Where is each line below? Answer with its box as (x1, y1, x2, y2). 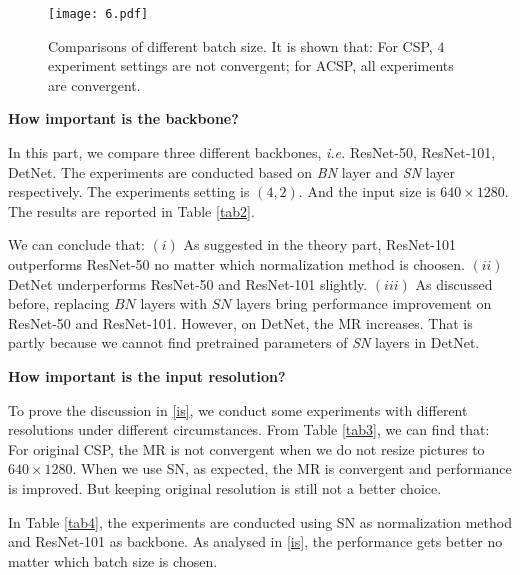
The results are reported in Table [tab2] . (8, 200, 255, 221)
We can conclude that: (8, 234, 145, 255)
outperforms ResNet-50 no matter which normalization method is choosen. (8, 254, 465, 274)
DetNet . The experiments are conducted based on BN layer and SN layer (8, 161, 455, 182)
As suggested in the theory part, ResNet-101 (183, 234, 456, 255)
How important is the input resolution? (8, 365, 286, 386)
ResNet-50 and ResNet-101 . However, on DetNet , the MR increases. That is (8, 312, 473, 333)
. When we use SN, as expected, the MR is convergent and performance (72, 458, 512, 479)
